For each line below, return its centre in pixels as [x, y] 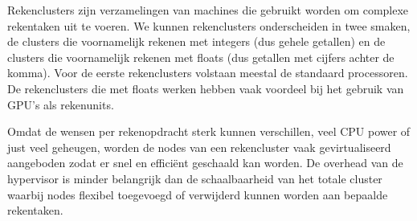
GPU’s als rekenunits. [61, 104]
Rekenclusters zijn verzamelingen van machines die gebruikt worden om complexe [208, 10]
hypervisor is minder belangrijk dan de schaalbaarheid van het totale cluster [195, 178]
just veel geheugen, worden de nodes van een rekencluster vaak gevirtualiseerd [199, 147]
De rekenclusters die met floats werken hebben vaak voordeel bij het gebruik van [206, 88]
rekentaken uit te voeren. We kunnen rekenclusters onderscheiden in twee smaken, [209, 25]
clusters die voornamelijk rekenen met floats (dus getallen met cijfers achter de [201, 57]
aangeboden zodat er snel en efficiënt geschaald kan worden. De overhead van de [205, 163]
